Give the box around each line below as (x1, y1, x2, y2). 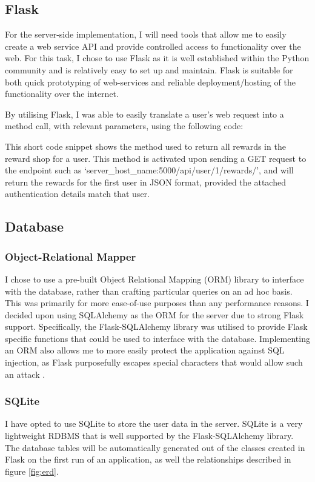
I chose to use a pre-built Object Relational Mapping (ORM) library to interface (5, 272, 304, 285)
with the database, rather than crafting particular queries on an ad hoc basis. (5, 284, 293, 297)
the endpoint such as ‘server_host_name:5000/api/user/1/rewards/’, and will (5, 164, 294, 176)
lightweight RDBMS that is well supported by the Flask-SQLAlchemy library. (5, 429, 294, 442)
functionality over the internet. (5, 87, 119, 100)
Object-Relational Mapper (5, 249, 136, 264)
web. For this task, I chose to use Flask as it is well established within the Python (5, 52, 310, 64)
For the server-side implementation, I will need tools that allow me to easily (5, 28, 287, 41)
